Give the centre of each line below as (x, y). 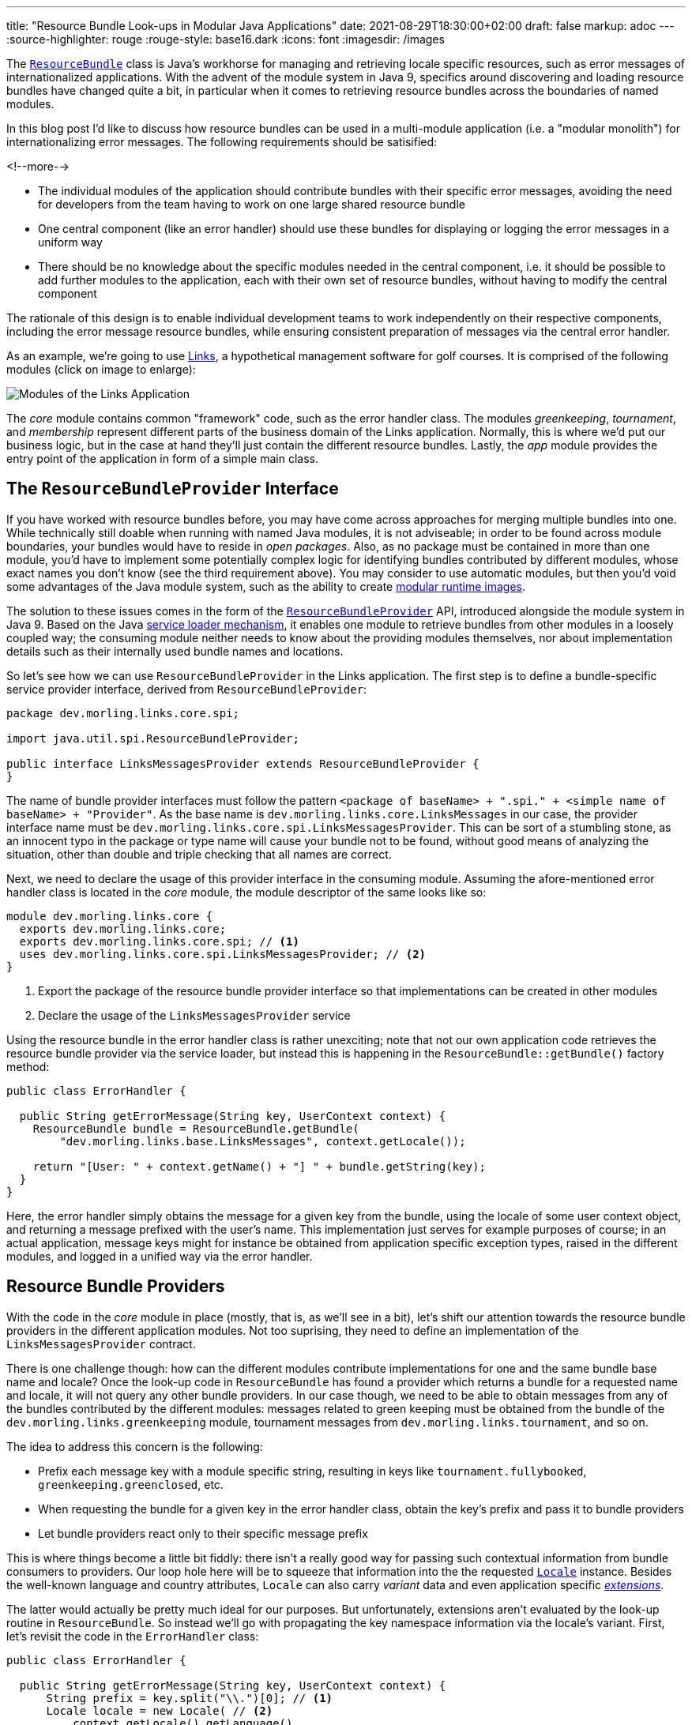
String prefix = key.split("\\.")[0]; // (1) (190, 1698)
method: (28, 1066)
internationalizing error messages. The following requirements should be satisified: (222, 142)
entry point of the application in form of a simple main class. (162, 458)
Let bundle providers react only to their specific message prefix (203, 1533)
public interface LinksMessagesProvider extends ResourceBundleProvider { (243, 763)
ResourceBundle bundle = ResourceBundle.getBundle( (196, 1128)
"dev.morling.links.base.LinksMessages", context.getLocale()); (263, 1141)
